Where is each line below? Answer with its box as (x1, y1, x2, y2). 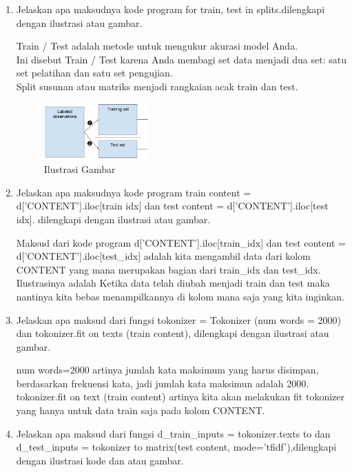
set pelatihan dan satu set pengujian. (16, 65, 173, 80)
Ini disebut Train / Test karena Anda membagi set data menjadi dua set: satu (16, 52, 346, 66)
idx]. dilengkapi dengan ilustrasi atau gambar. (16, 212, 211, 226)
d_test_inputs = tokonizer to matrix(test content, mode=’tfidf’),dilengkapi (16, 440, 337, 454)
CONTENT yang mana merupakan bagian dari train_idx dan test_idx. (16, 262, 321, 276)
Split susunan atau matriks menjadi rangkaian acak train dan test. (16, 79, 298, 93)
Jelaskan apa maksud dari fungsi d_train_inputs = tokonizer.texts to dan (16, 426, 331, 440)
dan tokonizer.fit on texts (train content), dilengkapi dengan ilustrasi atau (16, 326, 329, 340)
